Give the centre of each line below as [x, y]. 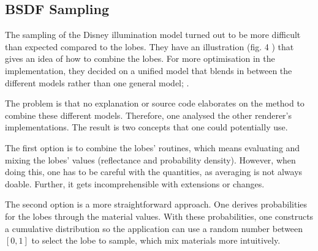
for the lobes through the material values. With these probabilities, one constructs [159, 216]
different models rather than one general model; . [97, 82]
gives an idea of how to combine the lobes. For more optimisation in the [140, 58]
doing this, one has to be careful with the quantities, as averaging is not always [154, 172]
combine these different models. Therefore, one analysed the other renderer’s [148, 115]
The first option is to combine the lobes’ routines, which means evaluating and [153, 147]
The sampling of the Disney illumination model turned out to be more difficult [153, 35]
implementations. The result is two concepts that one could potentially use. [146, 127]
